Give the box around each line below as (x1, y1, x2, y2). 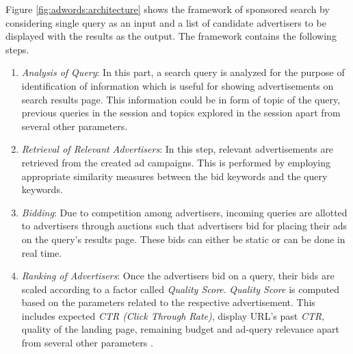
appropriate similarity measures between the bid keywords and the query (21, 168, 328, 183)
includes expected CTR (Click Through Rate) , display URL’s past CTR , (21, 308, 325, 323)
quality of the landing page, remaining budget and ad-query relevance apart (21, 322, 339, 336)
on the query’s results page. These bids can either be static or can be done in (21, 231, 345, 246)
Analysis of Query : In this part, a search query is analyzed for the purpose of (21, 65, 345, 79)
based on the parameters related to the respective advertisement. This (21, 295, 315, 309)
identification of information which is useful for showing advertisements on (21, 78, 334, 92)
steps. (5, 42, 29, 56)
